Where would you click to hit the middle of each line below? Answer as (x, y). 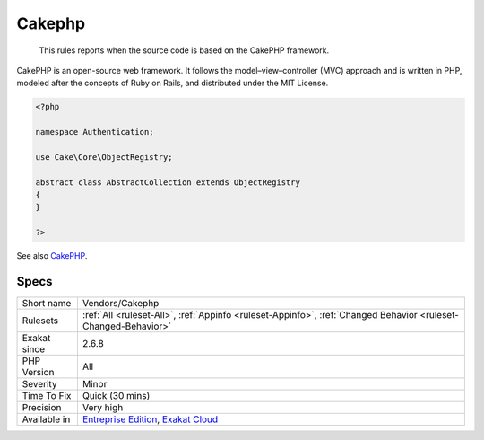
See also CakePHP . (52, 256)
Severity (39, 384)
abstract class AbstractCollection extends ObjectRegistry (168, 182)
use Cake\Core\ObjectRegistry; (104, 157)
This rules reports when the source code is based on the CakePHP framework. (184, 50)
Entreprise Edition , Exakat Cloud (150, 419)
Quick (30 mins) (116, 396)
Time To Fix (47, 396)
